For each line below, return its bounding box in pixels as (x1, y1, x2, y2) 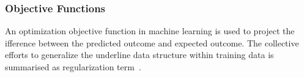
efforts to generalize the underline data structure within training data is (5, 48, 274, 61)
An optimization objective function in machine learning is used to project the (5, 24, 295, 37)
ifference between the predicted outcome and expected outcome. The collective (5, 36, 299, 49)
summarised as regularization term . (5, 61, 141, 73)
